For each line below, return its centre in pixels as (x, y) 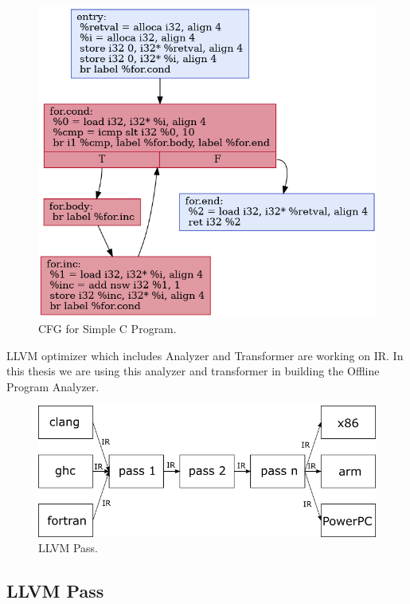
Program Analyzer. (53, 386)
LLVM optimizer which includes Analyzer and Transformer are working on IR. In (205, 355)
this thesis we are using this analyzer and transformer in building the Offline (193, 371)
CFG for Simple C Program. (107, 328)
